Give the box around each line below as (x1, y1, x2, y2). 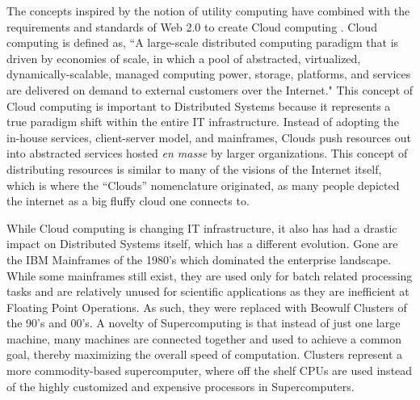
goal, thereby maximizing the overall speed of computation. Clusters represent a (6, 346, 403, 363)
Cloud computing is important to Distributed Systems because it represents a (6, 97, 391, 114)
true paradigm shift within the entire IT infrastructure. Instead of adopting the (6, 113, 399, 130)
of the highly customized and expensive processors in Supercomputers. (6, 377, 355, 394)
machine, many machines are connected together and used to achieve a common (6, 330, 401, 347)
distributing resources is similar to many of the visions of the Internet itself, (6, 160, 382, 177)
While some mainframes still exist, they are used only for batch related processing (6, 267, 413, 284)
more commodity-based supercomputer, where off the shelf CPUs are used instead (6, 362, 413, 379)
